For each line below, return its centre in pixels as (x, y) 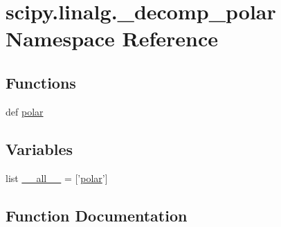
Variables (39, 148)
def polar (25, 111)
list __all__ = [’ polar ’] (57, 178)
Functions (41, 82)
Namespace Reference (112, 38)
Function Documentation (97, 215)
